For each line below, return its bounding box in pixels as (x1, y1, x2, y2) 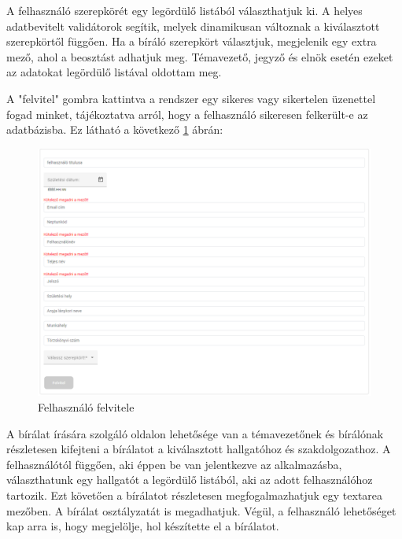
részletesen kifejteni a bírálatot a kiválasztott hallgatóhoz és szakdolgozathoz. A (6, 441, 391, 457)
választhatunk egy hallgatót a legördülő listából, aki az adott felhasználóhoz (6, 471, 373, 488)
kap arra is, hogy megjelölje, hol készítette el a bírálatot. (6, 518, 279, 534)
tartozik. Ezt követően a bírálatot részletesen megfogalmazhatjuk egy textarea (6, 487, 383, 503)
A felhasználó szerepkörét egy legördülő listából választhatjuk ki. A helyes (6, 2, 363, 18)
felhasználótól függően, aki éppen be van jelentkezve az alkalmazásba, (6, 456, 342, 472)
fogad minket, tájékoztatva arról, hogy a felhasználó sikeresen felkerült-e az (6, 105, 368, 122)
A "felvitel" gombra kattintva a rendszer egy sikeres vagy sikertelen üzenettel (6, 90, 376, 106)
